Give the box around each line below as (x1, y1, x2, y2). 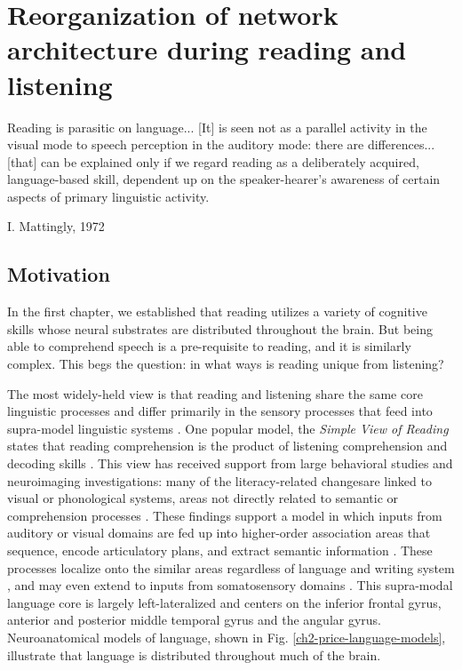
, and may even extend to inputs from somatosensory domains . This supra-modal (7, 576, 453, 594)
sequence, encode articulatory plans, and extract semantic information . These (7, 540, 433, 559)
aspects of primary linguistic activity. (7, 187, 210, 205)
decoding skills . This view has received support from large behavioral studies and (7, 454, 453, 473)
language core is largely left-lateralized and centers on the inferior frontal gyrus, (7, 593, 442, 611)
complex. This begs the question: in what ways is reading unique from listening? (7, 355, 444, 373)
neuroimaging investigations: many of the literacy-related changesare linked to (7, 471, 432, 490)
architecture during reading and (7, 31, 407, 68)
